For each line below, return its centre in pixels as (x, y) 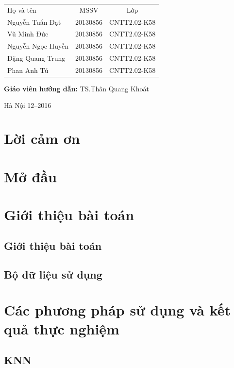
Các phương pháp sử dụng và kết (117, 310)
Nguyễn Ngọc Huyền (38, 46)
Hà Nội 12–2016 (28, 105)
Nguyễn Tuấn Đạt (34, 22)
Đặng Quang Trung (36, 58)
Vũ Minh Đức (28, 34)
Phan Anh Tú (28, 70)
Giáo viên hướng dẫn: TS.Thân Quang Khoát (76, 89)
